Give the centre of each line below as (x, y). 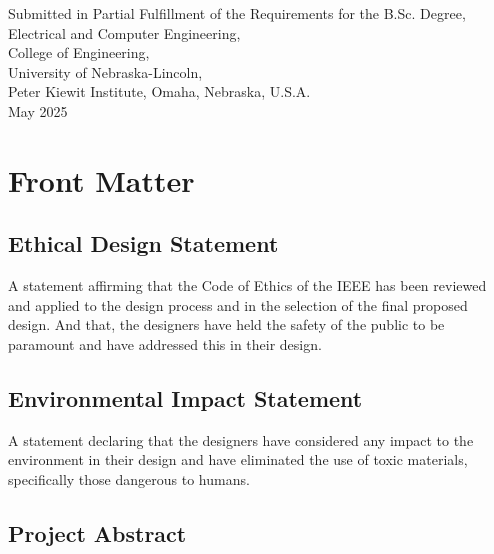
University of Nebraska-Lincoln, (105, 71)
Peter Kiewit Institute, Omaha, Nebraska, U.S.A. (159, 91)
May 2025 (38, 110)
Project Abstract (97, 532)
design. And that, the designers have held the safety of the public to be (226, 324)
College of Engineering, (79, 52)
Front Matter (101, 179)
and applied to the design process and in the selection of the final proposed (238, 304)
